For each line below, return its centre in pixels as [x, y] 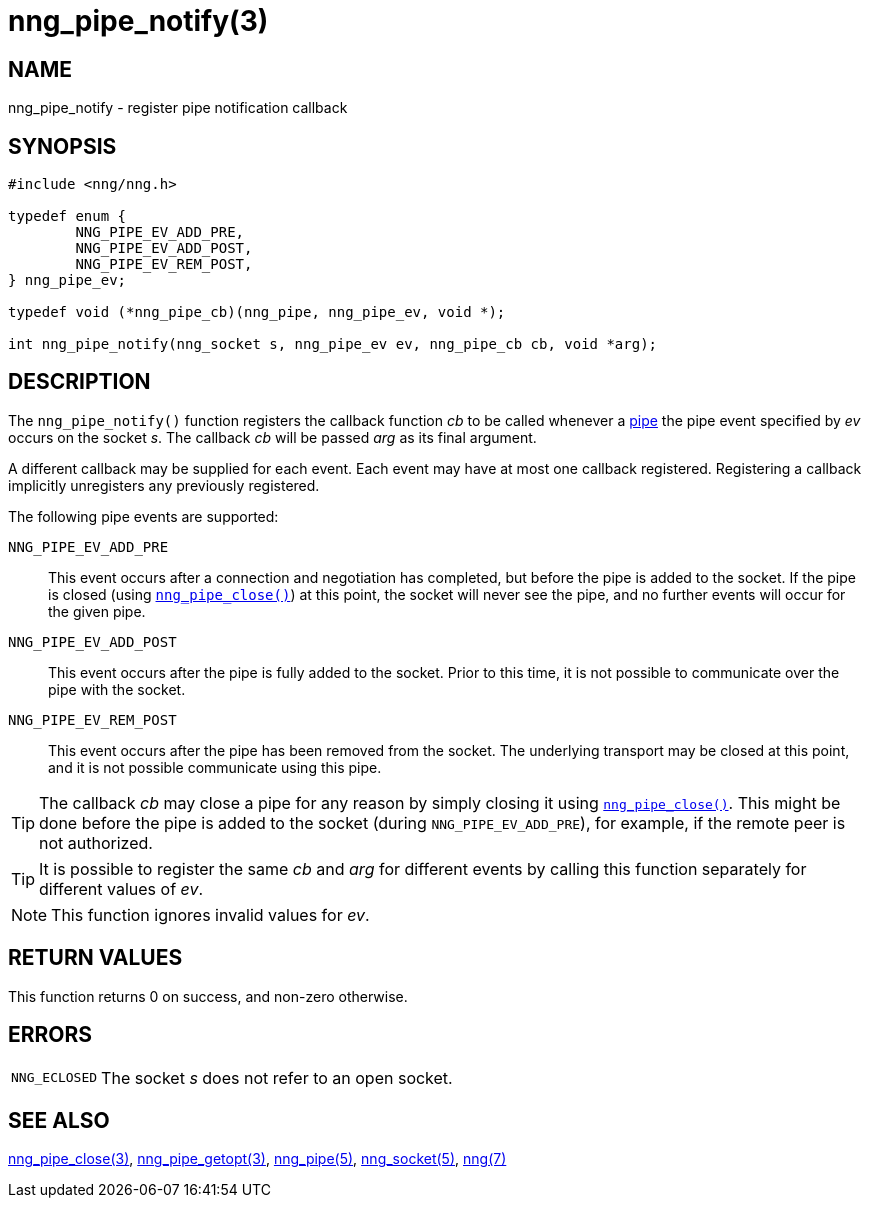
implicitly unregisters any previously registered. [164, 485]
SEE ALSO [59, 1120]
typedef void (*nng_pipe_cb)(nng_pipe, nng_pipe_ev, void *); [257, 312]
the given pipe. [97, 611]
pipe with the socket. [117, 689]
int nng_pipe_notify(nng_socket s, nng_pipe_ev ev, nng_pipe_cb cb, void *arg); [333, 344]
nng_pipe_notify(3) [138, 21]
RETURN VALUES [95, 958]
